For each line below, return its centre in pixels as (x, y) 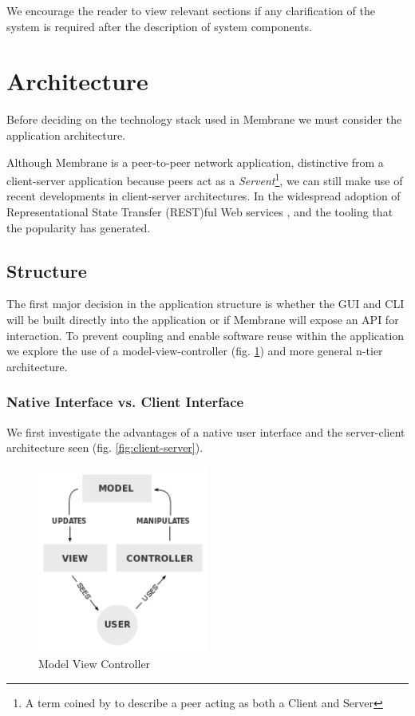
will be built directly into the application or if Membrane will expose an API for (203, 319)
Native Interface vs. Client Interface (125, 402)
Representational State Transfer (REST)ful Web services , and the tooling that (200, 211)
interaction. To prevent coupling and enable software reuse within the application (206, 335)
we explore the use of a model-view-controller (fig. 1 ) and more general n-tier (195, 351)
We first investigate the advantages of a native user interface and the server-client (206, 431)
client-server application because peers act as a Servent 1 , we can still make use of (205, 179)
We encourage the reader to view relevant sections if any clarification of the (191, 10)
